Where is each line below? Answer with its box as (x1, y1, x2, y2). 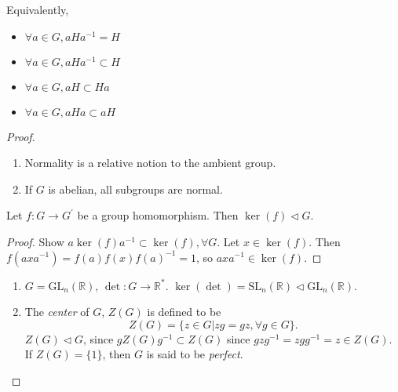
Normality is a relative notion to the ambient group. (24, 154, 276, 171)
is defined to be (147, 303, 221, 320)
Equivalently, (6, 2, 69, 17)
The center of (24, 303, 89, 320)
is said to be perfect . (146, 346, 243, 362)
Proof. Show (6, 233, 64, 249)
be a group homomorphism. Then (77, 207, 239, 223)
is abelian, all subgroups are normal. (48, 180, 223, 197)
